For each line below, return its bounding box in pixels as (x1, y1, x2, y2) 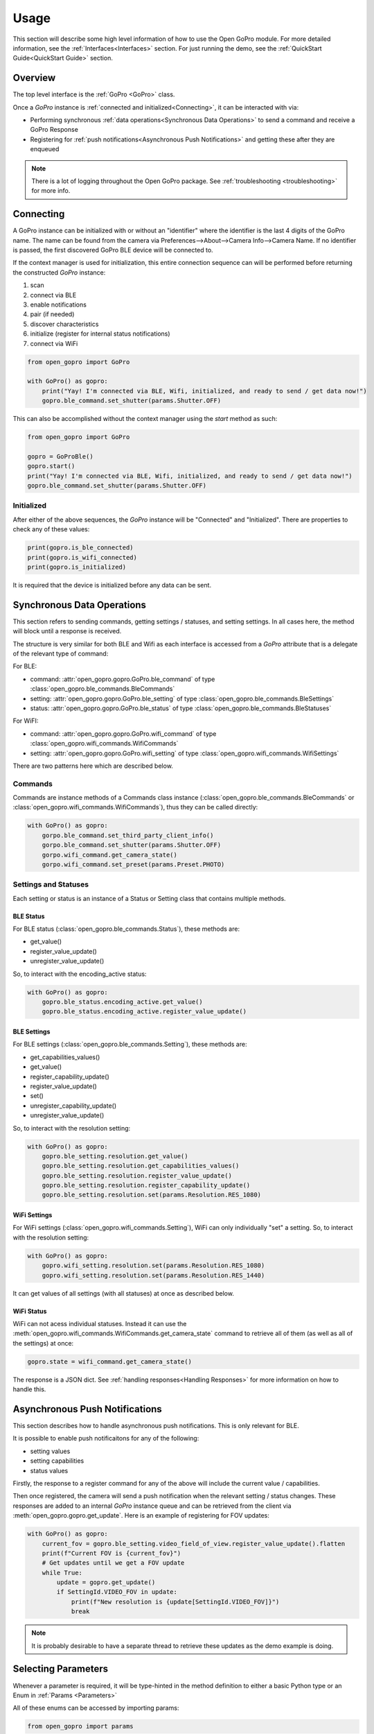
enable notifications (30, 300, 87, 309)
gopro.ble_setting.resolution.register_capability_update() (42, 1181, 251, 1190)
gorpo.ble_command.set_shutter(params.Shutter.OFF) (42, 841, 222, 849)
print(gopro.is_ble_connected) (27, 544, 134, 551)
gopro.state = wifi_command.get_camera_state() (27, 1357, 192, 1366)
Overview (12, 72, 56, 84)
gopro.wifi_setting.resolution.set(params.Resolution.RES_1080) (42, 1262, 265, 1269)
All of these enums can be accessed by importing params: (12, 1703, 179, 1712)
